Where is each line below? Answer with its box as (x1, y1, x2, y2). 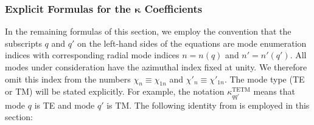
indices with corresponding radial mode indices (5, 49, 180, 61)
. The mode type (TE (224, 72, 305, 85)
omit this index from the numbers (5, 72, 131, 85)
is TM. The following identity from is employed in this (106, 98, 310, 111)
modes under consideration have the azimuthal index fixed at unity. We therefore (5, 61, 307, 73)
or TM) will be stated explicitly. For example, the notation (5, 85, 225, 98)
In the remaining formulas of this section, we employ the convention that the (5, 25, 291, 38)
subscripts (5, 36, 42, 49)
